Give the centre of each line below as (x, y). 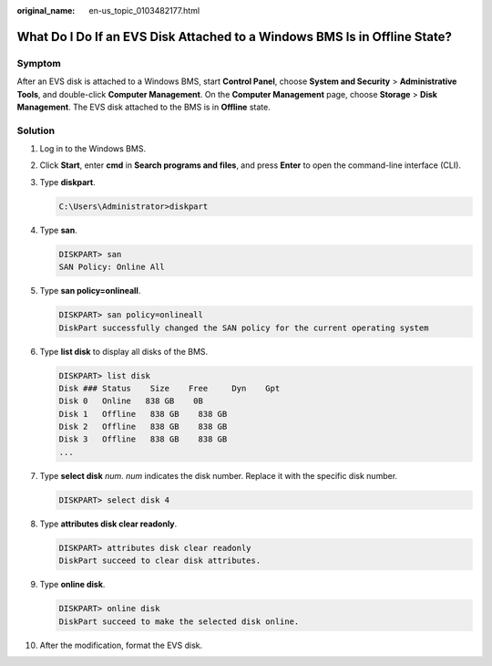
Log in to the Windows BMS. (92, 149)
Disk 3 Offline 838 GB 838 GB (143, 439)
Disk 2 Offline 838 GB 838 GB (143, 427)
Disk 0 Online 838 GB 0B (131, 401)
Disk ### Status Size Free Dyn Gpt (169, 388)
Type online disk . (72, 585)
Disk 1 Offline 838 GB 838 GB (143, 414)
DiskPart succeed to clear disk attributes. (160, 561)
